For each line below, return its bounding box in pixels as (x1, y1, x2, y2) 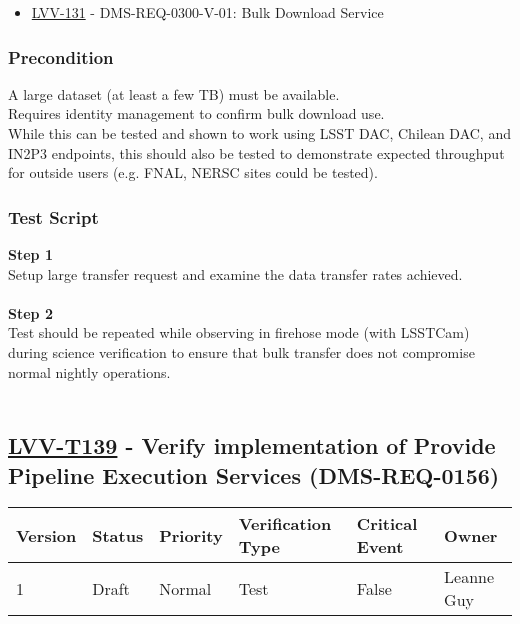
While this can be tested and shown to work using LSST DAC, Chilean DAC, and (8, 123, 511, 143)
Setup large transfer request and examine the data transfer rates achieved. (8, 263, 463, 284)
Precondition (8, 44, 114, 69)
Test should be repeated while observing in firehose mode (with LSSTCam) (8, 322, 470, 343)
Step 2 (8, 302, 53, 323)
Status (92, 523, 144, 547)
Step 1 (8, 244, 53, 264)
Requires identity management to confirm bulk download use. (8, 103, 385, 124)
